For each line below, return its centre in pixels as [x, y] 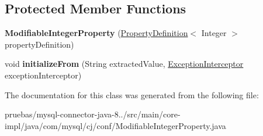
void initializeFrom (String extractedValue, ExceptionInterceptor [124, 64]
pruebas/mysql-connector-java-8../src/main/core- [93, 114]
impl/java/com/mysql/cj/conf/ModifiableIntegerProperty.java [115, 125]
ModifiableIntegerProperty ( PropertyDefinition [96, 33]
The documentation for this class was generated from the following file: [132, 94]
